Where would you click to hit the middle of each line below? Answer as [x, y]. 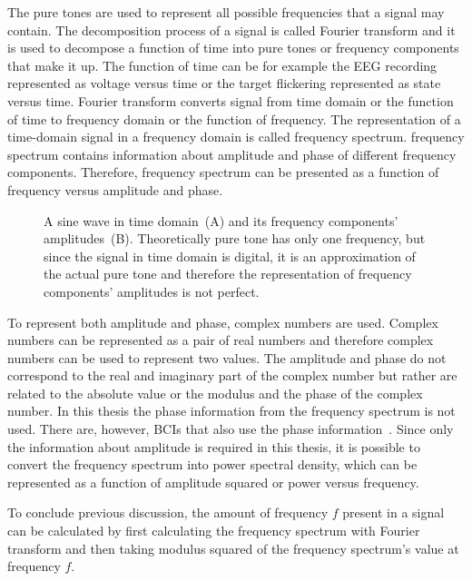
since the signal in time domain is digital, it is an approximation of [230, 256]
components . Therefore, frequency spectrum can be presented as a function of [223, 172]
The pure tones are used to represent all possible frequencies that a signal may [226, 12]
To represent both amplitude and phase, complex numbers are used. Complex [223, 322]
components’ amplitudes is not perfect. [152, 291]
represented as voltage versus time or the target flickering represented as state [224, 83]
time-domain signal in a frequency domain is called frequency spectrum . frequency [236, 137]
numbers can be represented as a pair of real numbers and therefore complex [221, 340]
